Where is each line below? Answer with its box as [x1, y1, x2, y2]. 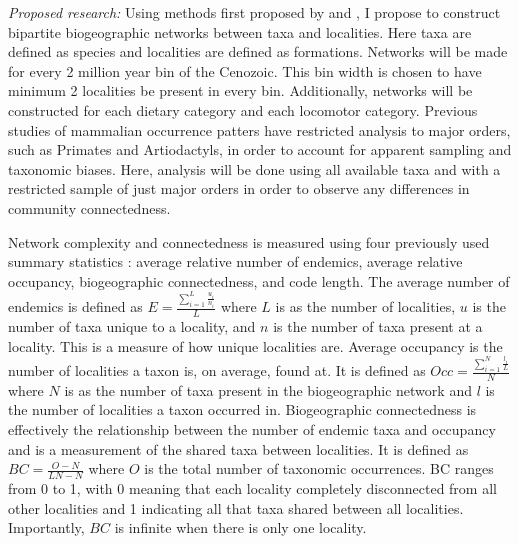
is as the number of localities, [275, 296, 456, 317]
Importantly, [8, 517, 85, 538]
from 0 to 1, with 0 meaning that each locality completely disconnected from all [8, 478, 497, 499]
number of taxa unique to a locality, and [8, 315, 256, 336]
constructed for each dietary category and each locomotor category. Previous [8, 99, 478, 120]
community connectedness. [8, 197, 171, 218]
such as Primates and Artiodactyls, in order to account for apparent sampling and [8, 139, 512, 160]
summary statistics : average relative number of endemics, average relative [8, 251, 463, 272]
